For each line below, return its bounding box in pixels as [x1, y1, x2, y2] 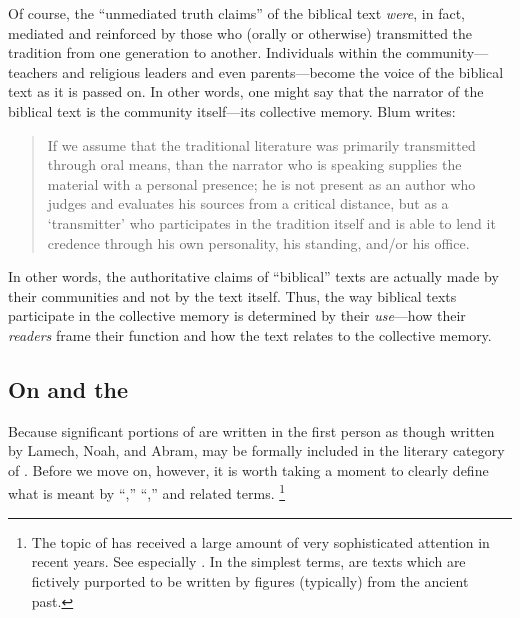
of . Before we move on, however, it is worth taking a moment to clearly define [8, 459, 489, 480]
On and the [8, 373, 129, 404]
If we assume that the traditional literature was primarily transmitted [47, 134, 476, 155]
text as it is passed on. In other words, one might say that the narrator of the [8, 81, 484, 102]
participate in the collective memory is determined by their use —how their [8, 305, 466, 326]
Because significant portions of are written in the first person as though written [8, 420, 495, 441]
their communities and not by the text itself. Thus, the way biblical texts [8, 285, 457, 306]
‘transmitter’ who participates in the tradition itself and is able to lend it [47, 212, 496, 233]
